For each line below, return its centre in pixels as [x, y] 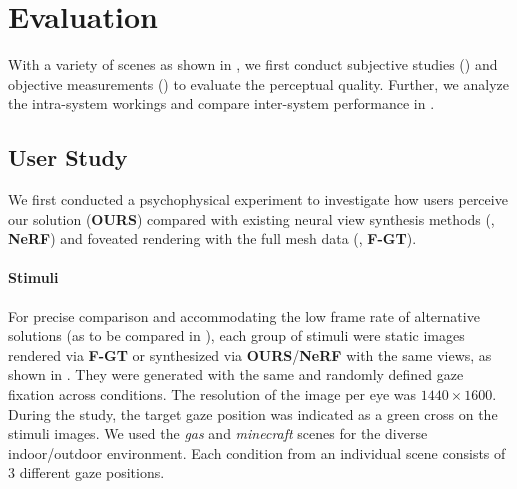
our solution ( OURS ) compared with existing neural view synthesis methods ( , [251, 218]
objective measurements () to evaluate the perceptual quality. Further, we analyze [258, 83]
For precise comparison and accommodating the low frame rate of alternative [244, 315]
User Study [68, 157]
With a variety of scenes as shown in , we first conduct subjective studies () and [253, 64]
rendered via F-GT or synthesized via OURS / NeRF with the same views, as [250, 354]
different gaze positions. [92, 472]
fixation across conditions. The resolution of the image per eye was [212, 394]
